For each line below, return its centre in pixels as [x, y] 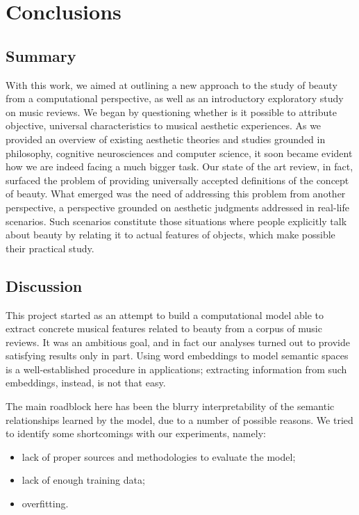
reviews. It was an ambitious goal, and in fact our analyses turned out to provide [178, 342]
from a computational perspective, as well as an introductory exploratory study [175, 98]
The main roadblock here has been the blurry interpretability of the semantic [170, 406]
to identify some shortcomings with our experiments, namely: [136, 433]
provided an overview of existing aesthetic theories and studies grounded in [166, 139]
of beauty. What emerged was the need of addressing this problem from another [176, 194]
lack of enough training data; [83, 480]
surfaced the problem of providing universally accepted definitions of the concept [177, 180]
